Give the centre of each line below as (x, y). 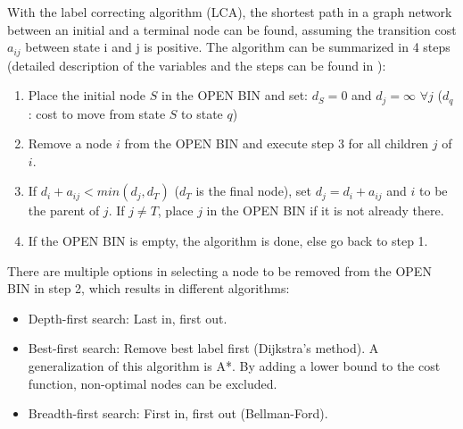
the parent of (64, 210)
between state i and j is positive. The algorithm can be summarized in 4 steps (238, 47)
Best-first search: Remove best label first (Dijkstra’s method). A (203, 348)
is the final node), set (254, 191)
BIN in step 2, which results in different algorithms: (149, 288)
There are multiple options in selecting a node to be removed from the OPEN (219, 270)
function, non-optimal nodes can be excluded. (153, 383)
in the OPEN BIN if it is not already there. (325, 210)
